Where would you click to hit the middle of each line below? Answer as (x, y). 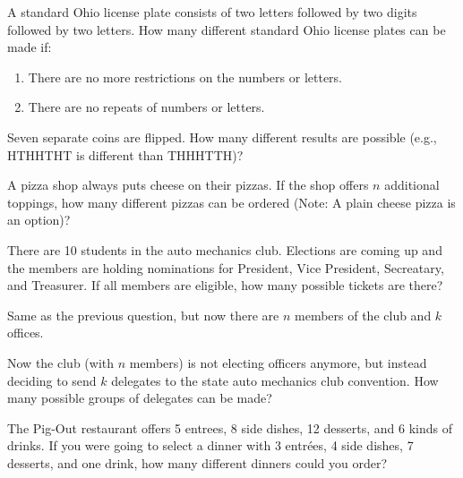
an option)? (39, 220)
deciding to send (52, 380)
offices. (26, 333)
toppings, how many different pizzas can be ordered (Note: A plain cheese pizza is (231, 202)
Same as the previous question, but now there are (143, 315)
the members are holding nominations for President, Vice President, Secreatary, (226, 267)
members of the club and (363, 315)
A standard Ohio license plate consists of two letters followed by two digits (212, 12)
